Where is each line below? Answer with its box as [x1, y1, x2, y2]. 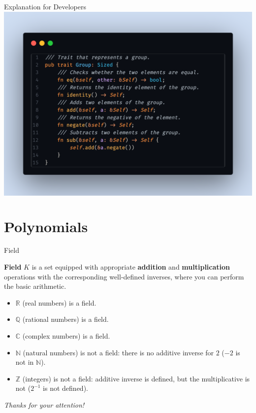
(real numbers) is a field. [22, 297, 96, 308]
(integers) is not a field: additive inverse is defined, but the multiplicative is [22, 373, 250, 383]
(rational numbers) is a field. [22, 314, 109, 324]
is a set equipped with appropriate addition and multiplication [32, 261, 230, 272]
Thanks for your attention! [4, 399, 85, 410]
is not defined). [43, 383, 88, 393]
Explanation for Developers [4, 1, 87, 11]
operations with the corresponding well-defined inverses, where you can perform [4, 271, 244, 281]
